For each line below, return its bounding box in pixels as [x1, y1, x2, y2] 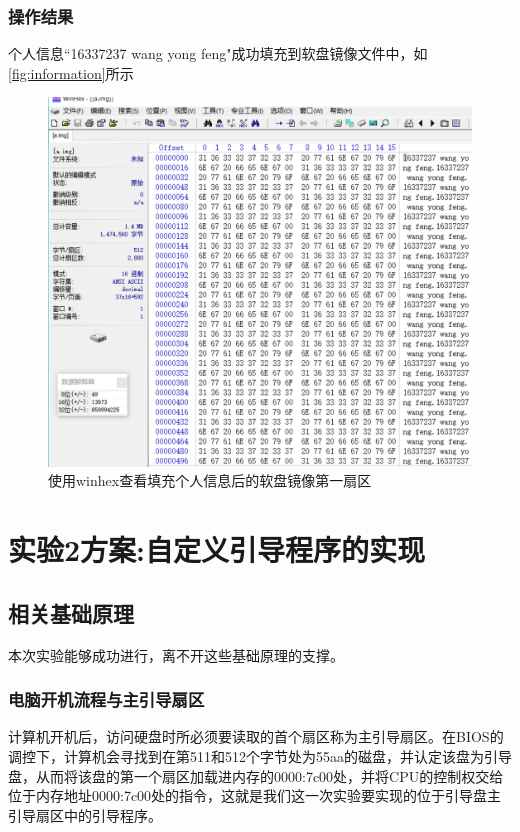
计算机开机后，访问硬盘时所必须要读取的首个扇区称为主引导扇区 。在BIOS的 [8, 726, 504, 747]
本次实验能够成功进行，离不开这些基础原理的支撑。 [8, 644, 344, 665]
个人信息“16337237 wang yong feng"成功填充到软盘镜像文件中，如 [8, 43, 428, 64]
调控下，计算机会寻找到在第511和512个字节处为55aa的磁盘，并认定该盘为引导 [8, 745, 512, 766]
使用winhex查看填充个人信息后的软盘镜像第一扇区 [48, 470, 372, 491]
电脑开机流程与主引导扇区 [8, 687, 205, 712]
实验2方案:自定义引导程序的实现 [8, 529, 426, 570]
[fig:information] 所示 [8, 62, 134, 83]
